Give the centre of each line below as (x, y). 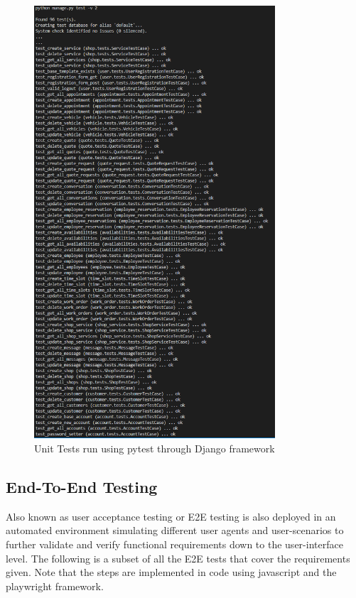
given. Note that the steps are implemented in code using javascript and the (171, 572)
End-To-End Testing (82, 486)
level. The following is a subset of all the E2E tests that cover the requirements (178, 558)
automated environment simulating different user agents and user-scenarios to (175, 530)
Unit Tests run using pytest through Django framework (155, 448)
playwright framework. (55, 586)
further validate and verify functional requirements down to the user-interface (174, 544)
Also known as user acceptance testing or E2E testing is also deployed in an (171, 516)
